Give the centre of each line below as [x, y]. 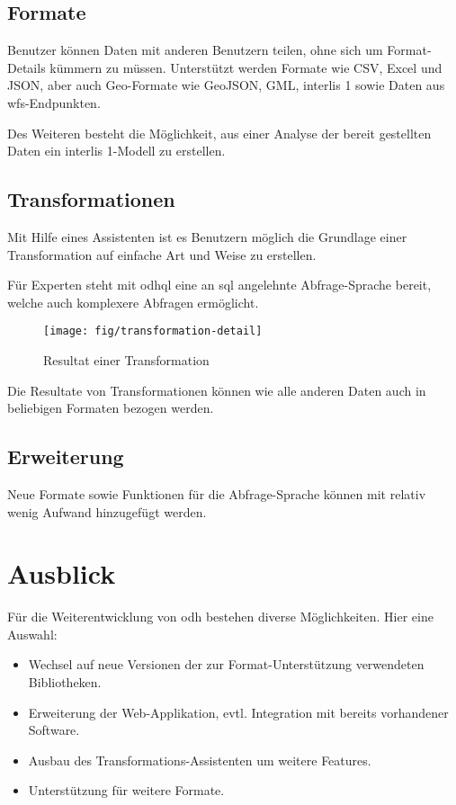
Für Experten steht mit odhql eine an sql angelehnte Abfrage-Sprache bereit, [219, 285]
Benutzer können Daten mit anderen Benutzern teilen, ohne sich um [195, 50]
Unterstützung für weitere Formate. [126, 790]
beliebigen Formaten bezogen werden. [111, 408]
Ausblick [62, 573]
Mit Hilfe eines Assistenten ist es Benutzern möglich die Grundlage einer [207, 236]
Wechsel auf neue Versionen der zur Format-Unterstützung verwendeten [226, 664]
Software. [54, 730]
